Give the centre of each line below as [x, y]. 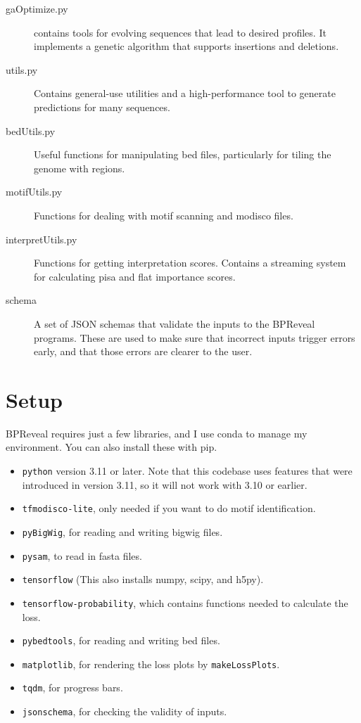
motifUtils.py [34, 192]
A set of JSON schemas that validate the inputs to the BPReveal [175, 323]
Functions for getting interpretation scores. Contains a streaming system [190, 263]
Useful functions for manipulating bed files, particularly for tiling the [183, 154]
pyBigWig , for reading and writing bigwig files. [122, 531]
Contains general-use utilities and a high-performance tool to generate [185, 93]
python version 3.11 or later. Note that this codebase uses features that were [187, 471]
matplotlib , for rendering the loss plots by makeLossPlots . [151, 664]
